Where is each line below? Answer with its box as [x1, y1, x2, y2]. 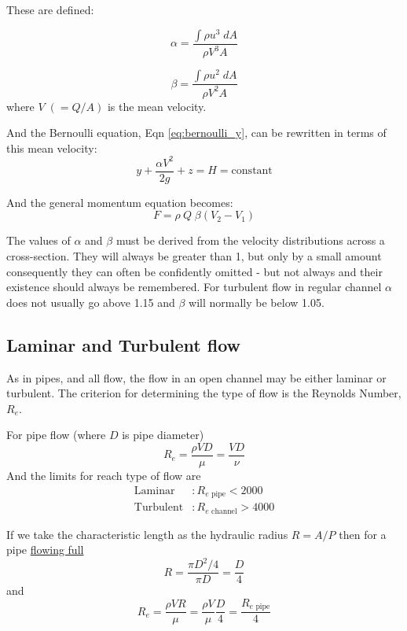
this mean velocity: [6, 139, 97, 156]
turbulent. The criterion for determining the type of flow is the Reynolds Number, [6, 385, 401, 401]
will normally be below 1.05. [189, 293, 324, 310]
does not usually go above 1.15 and [6, 293, 175, 310]
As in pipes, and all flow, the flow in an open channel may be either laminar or [6, 369, 387, 386]
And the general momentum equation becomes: [6, 194, 233, 210]
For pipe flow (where [6, 426, 106, 443]
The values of [6, 232, 71, 249]
